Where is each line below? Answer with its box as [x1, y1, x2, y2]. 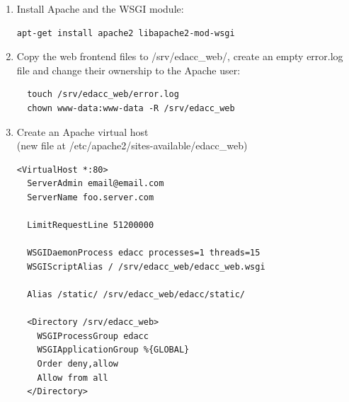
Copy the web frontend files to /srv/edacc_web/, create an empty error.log [16, 49, 343, 64]
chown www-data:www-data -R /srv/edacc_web [27, 103, 235, 113]
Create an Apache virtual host [16, 124, 149, 139]
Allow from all [37, 372, 108, 383]
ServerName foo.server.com [27, 192, 154, 202]
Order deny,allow [37, 359, 118, 369]
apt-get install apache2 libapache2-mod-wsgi [16, 28, 235, 38]
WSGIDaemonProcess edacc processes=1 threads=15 [27, 248, 261, 258]
